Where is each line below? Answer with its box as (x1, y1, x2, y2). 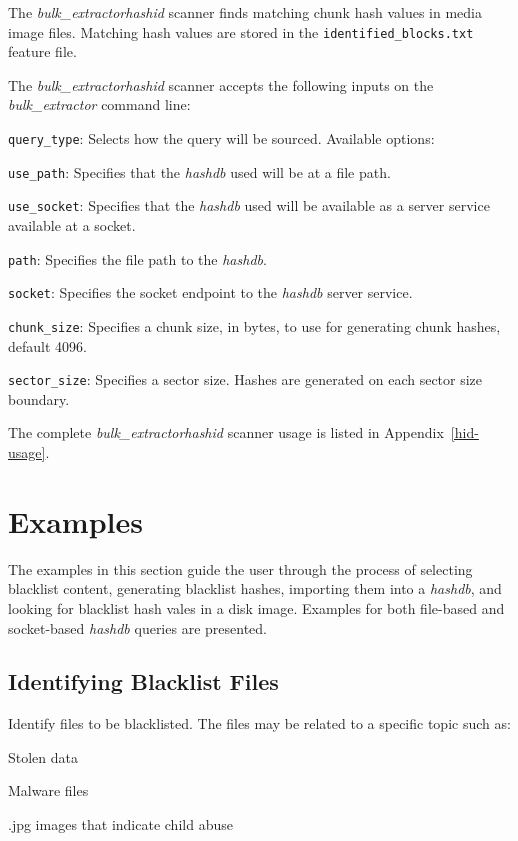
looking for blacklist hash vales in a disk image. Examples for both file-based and (8, 597, 505, 618)
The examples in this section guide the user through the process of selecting (8, 558, 473, 579)
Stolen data (8, 746, 79, 767)
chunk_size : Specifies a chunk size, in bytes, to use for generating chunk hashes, (8, 315, 501, 336)
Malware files (8, 780, 89, 801)
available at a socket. (8, 215, 136, 235)
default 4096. (8, 335, 87, 356)
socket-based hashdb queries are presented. (8, 617, 267, 638)
